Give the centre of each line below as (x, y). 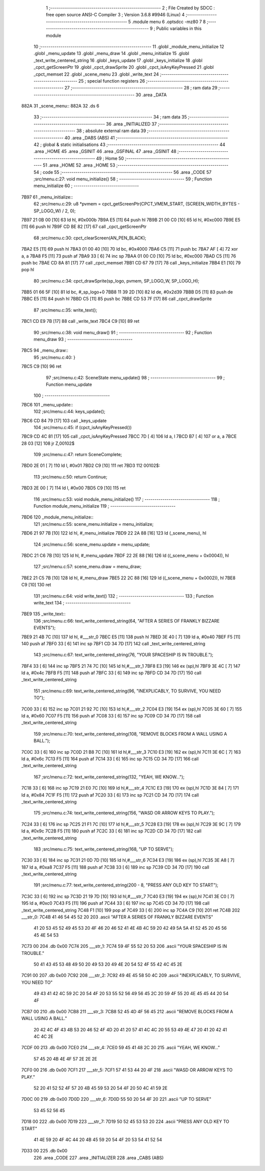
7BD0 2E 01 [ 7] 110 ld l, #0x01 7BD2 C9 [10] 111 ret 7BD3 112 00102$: (91, 466)
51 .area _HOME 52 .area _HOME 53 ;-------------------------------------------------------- (135, 165)
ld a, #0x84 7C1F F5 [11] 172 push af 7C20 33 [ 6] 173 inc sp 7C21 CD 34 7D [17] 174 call (110, 795)
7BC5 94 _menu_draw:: (45, 350)
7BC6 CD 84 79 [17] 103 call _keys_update (64, 421)
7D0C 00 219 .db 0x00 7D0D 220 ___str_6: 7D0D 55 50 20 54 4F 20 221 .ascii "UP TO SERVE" (116, 1099)
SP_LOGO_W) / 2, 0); (55, 211)
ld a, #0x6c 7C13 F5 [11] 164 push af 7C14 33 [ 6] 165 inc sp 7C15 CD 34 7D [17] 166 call (110, 759)
